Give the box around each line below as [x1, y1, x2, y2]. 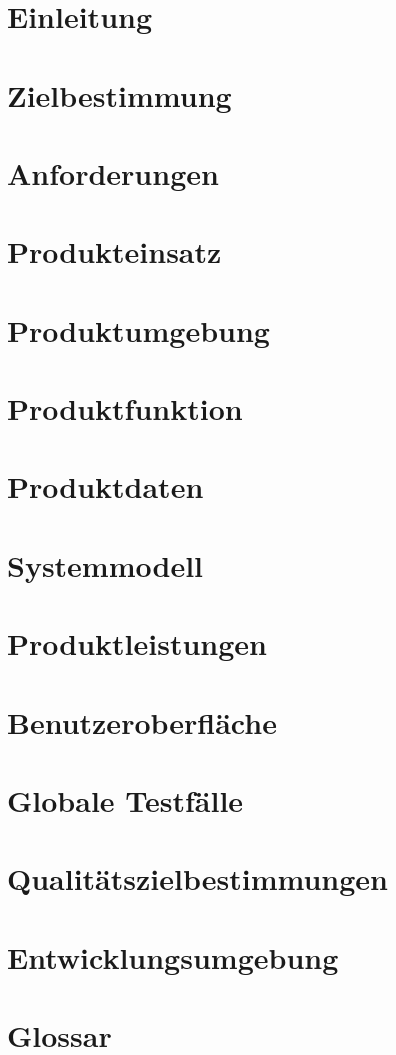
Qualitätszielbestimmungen [7, 858, 388, 899]
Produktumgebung [7, 309, 270, 350]
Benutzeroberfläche [7, 701, 277, 742]
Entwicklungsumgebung [7, 936, 339, 977]
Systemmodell [7, 544, 204, 585]
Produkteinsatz [7, 231, 222, 272]
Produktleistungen [7, 623, 267, 664]
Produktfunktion [7, 388, 243, 429]
